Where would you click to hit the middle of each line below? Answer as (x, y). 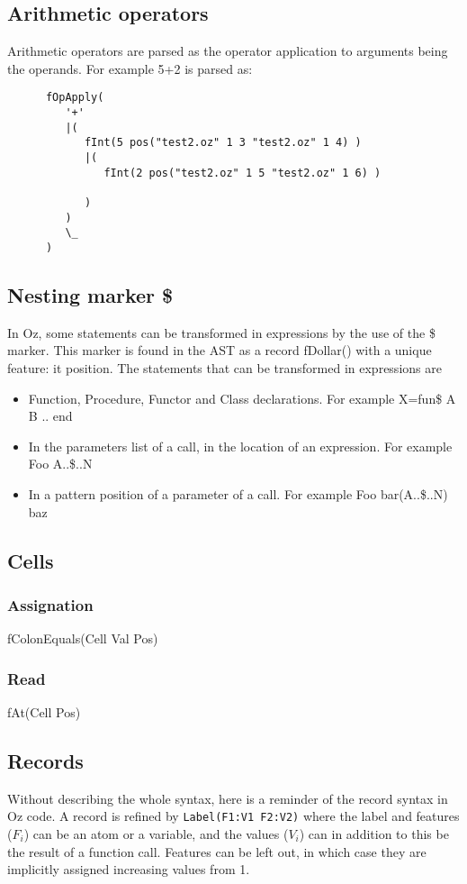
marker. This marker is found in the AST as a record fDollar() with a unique (220, 350)
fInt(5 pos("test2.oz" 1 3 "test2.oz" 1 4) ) (223, 143)
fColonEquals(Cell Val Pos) (83, 638)
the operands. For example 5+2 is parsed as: (130, 68)
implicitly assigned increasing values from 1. (129, 869)
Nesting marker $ (90, 295)
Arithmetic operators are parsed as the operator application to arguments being (228, 51)
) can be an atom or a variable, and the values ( (156, 834)
